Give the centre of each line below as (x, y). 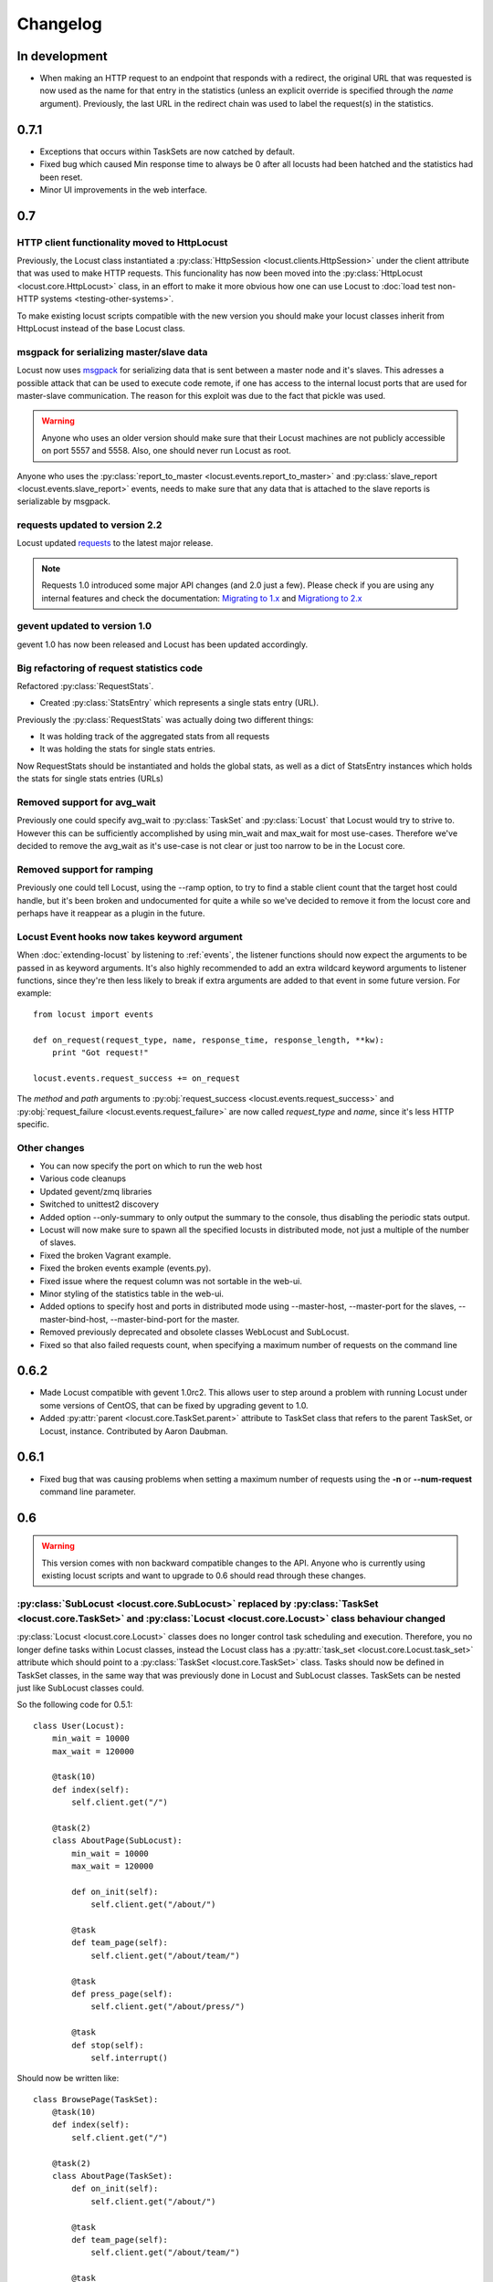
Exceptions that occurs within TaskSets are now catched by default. (168, 152)
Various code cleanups (83, 1178)
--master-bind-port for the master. (175, 1319)
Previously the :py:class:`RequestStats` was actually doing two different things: (165, 719)
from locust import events (94, 1014)
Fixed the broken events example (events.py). (126, 1268)
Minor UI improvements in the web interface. (123, 189)
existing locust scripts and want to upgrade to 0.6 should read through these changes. (204, 1575)
